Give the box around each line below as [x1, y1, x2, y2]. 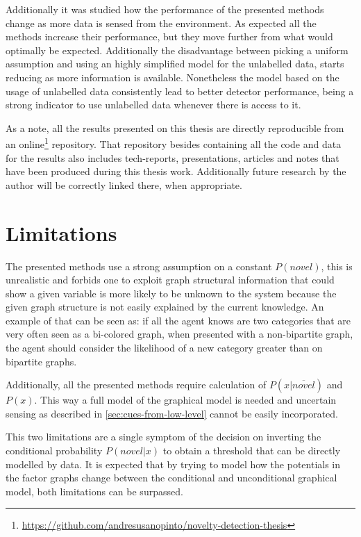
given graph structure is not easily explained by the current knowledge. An [6, 299, 324, 314]
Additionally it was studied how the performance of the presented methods [6, 2, 324, 16]
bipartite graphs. [6, 354, 77, 368]
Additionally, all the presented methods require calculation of [6, 377, 267, 392]
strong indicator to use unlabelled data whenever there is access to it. [6, 97, 301, 112]
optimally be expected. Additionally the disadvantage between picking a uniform [6, 42, 349, 57]
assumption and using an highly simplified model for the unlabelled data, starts [6, 56, 344, 71]
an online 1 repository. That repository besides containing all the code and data [6, 135, 342, 151]
